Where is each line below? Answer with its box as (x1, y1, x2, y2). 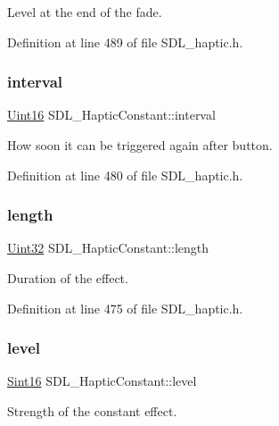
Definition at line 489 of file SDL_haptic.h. (7, 32, 243, 51)
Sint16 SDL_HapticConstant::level (7, 372, 197, 390)
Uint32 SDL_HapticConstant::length (7, 238, 209, 257)
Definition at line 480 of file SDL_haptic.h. (7, 165, 243, 184)
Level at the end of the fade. (7, 3, 162, 21)
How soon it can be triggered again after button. (7, 136, 273, 154)
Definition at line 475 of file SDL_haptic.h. (7, 298, 243, 317)
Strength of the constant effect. (7, 402, 177, 420)
